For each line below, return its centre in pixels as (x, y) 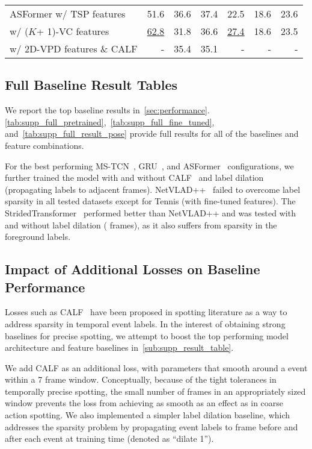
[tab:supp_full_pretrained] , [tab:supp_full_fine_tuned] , (110, 121)
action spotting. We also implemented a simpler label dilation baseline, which (148, 415)
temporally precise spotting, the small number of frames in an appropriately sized (155, 391)
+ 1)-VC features (73, 31)
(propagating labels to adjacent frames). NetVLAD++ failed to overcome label (153, 189)
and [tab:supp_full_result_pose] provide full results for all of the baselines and (152, 133)
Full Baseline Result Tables (91, 85)
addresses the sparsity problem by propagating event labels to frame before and (151, 426)
